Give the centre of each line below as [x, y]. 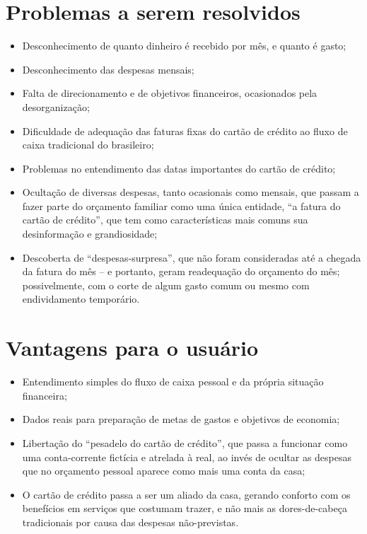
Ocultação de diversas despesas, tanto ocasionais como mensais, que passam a [191, 192]
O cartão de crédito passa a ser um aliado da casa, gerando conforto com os [186, 494]
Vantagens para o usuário [132, 348]
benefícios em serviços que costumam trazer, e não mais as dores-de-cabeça [185, 508]
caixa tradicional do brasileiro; [88, 145]
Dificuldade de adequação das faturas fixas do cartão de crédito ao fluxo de [185, 130]
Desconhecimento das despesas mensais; [108, 69]
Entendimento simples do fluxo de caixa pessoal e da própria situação [173, 382]
